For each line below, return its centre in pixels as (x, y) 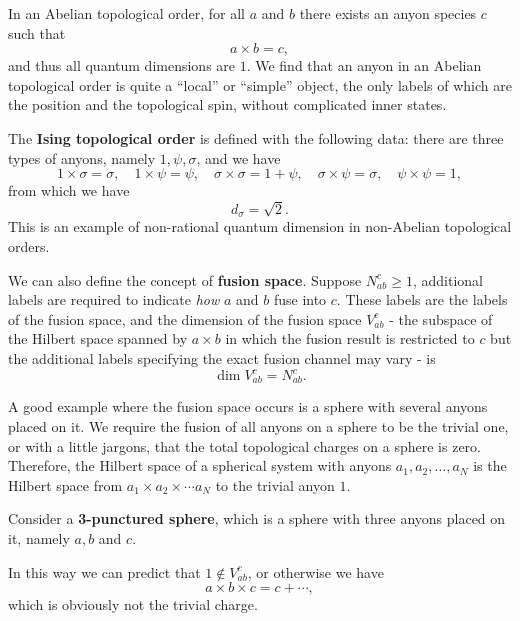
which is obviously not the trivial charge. (133, 604)
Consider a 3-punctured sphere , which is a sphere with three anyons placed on (257, 518)
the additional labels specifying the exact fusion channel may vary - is (222, 357)
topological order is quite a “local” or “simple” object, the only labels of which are (260, 84)
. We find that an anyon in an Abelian (364, 65)
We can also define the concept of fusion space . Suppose (185, 279)
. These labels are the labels (422, 299)
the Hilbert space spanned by (98, 338)
